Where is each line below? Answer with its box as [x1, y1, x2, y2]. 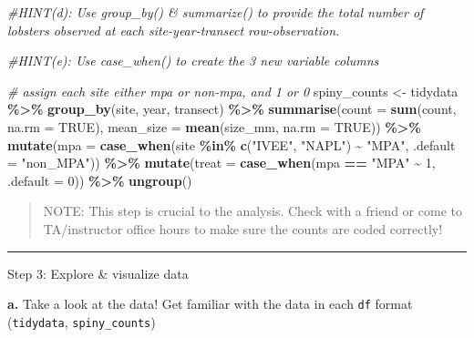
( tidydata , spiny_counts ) [7, 312, 156, 331]
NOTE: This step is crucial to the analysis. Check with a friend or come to [43, 201, 462, 220]
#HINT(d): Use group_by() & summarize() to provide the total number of [7, 3, 424, 21]
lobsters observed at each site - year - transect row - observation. [7, 20, 340, 39]
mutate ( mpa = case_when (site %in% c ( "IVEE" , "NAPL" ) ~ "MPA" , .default [7, 135, 456, 154]
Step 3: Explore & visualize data [7, 263, 189, 282]
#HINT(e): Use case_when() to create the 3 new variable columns [7, 51, 379, 70]
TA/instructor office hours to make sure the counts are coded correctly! [43, 219, 443, 238]
